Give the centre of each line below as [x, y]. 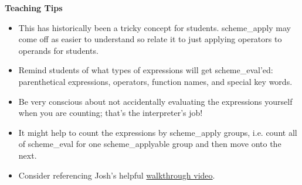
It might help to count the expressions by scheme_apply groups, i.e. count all [158, 132]
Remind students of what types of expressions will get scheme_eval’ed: [146, 70]
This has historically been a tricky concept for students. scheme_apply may [155, 27]
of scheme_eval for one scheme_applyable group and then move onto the [150, 144]
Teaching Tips [34, 8]
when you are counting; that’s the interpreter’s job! [111, 113]
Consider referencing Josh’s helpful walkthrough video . [117, 175]
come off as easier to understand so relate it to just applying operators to [150, 39]
